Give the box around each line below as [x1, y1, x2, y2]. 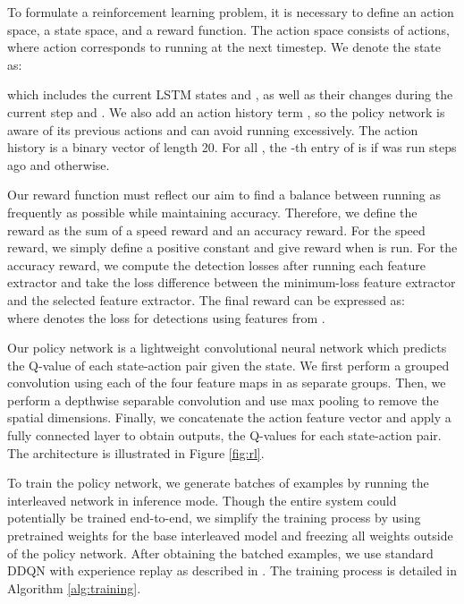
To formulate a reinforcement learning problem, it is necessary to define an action [7, 3, 454, 21]
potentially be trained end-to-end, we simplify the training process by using [7, 508, 421, 527]
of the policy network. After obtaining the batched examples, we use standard [7, 543, 434, 562]
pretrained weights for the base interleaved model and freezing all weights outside [7, 526, 453, 545]
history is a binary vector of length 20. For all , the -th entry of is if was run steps [7, 138, 457, 157]
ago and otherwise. [7, 155, 110, 174]
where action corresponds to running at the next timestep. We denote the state [7, 38, 442, 56]
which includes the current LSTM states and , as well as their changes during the [7, 85, 453, 104]
